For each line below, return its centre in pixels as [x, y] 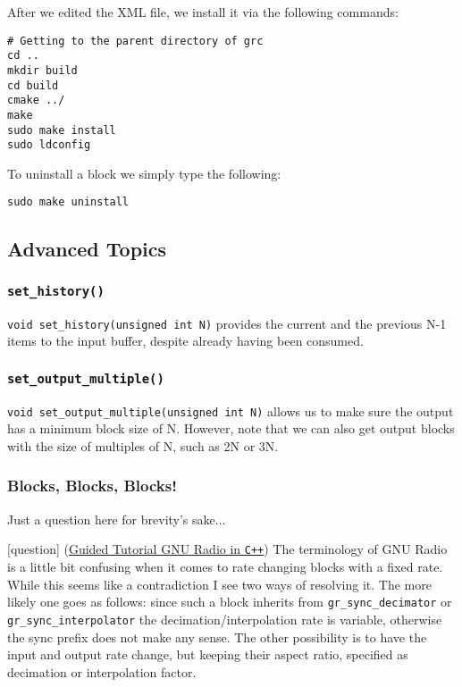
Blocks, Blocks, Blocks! [92, 486]
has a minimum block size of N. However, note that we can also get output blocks [231, 428]
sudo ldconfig [49, 145]
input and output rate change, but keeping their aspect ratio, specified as [208, 654]
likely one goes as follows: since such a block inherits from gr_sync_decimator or [230, 602]
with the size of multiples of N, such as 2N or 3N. [143, 445]
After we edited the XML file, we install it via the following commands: [203, 12]
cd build [33, 85]
